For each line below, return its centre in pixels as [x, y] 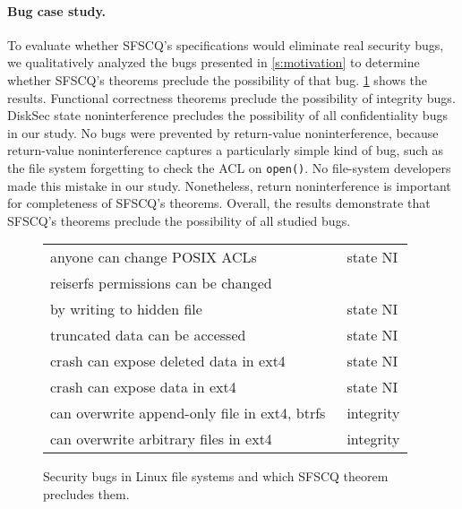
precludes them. [86, 493]
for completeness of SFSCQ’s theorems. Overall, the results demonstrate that [219, 203]
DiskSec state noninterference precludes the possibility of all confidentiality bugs [227, 115]
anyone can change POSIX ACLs [154, 257]
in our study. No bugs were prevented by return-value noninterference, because [223, 132]
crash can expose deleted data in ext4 [168, 361]
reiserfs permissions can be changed [161, 283]
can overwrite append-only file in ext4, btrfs [188, 413]
